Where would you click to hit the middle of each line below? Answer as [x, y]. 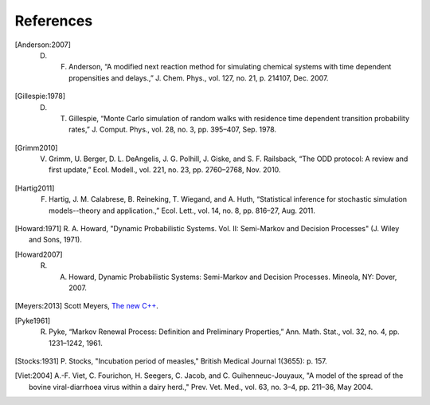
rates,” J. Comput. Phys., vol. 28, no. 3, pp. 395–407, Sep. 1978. [173, 130]
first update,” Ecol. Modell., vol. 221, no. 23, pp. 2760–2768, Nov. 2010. [165, 170]
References [54, 21]
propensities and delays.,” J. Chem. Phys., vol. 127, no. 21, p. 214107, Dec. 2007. [199, 78]
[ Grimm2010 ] [36, 147]
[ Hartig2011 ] [35, 188]
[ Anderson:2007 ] [43, 45]
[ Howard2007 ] [39, 254]
